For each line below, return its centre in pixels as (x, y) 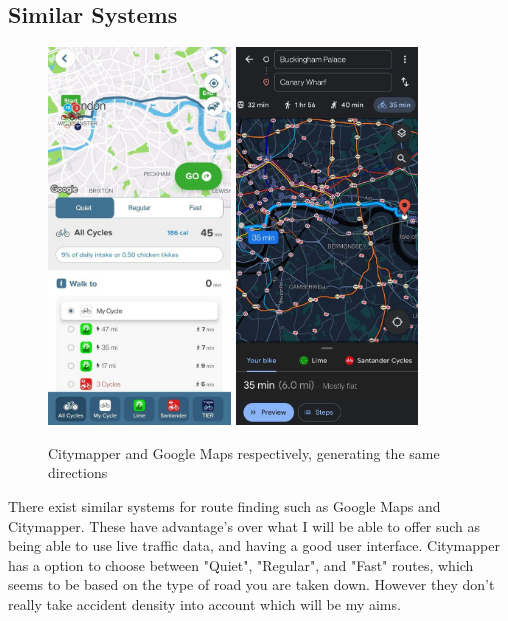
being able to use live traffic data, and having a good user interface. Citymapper (254, 545)
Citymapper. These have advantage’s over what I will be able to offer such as (244, 525)
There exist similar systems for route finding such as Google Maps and (224, 505)
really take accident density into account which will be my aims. (204, 603)
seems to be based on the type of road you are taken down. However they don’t (251, 584)
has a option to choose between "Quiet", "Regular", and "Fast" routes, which (241, 564)
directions (78, 472)
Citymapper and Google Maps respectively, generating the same (244, 452)
